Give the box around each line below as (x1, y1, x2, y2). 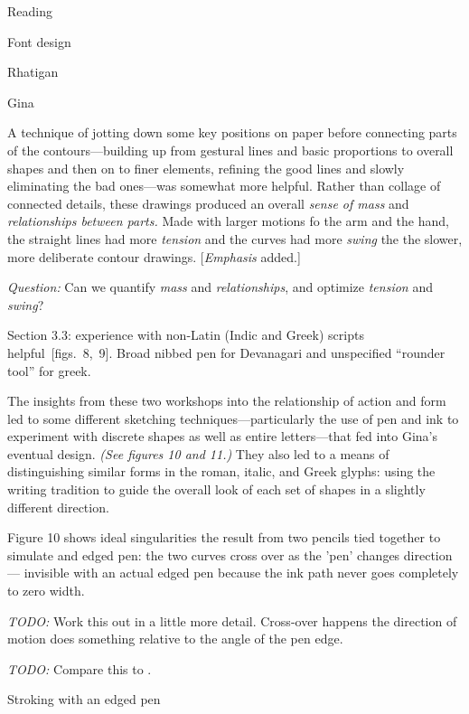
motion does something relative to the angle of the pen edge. (7, 629, 343, 648)
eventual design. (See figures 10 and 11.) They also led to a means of (7, 444, 389, 463)
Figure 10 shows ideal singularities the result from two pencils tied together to (7, 528, 441, 547)
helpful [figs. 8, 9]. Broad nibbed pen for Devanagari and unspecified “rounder (7, 343, 446, 362)
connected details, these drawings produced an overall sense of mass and (7, 193, 409, 212)
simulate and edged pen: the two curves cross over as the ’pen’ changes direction (7, 545, 453, 564)
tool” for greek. (7, 361, 91, 380)
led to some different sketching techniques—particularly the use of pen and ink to (7, 409, 459, 427)
